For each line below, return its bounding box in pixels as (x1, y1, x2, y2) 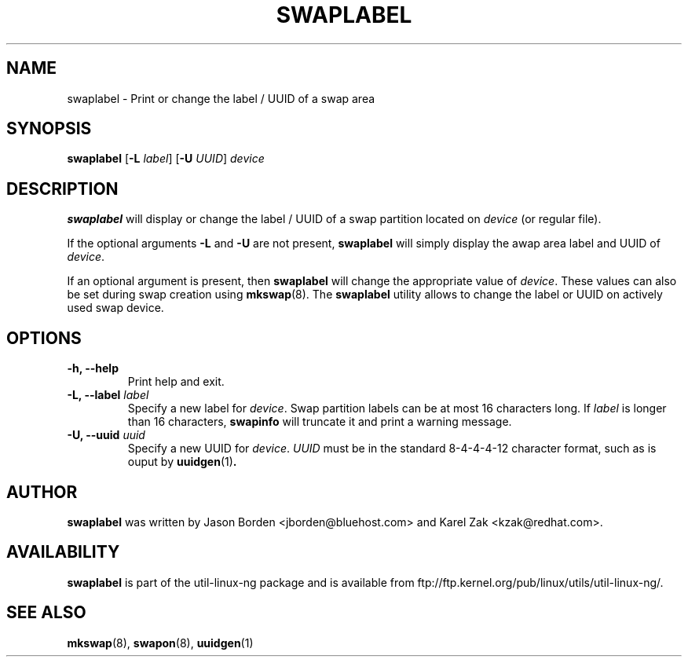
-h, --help (67, 361, 119, 375)
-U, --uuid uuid (67, 428, 145, 442)
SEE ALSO (6, 603, 86, 623)
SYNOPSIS (6, 119, 92, 139)
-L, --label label (67, 388, 149, 402)
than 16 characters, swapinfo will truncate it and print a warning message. (127, 415, 512, 429)
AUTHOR (6, 482, 78, 502)
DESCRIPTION (6, 178, 119, 199)
